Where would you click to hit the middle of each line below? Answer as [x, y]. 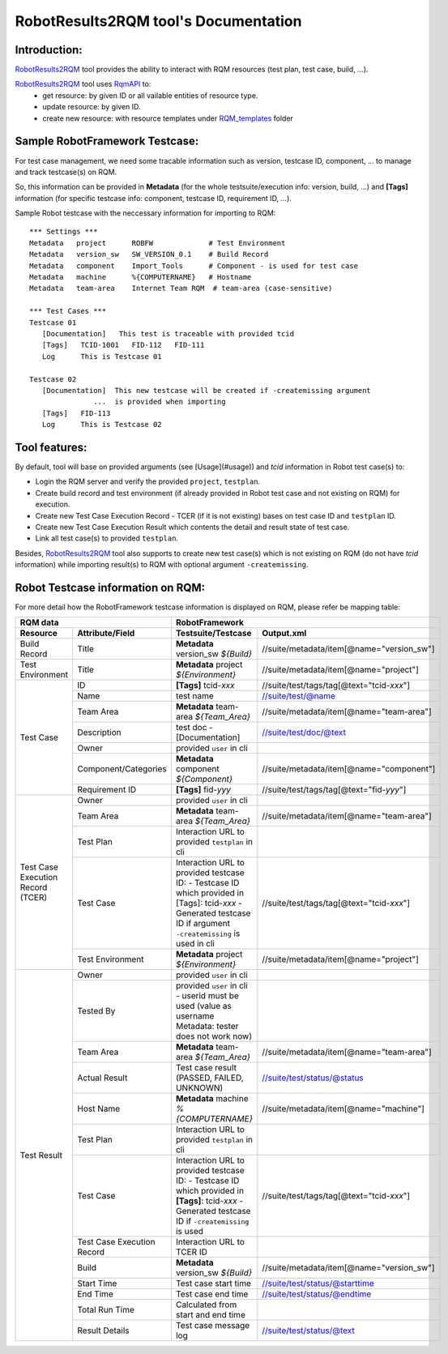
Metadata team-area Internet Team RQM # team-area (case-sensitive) [181, 288]
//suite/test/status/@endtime [317, 1294]
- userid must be [207, 996]
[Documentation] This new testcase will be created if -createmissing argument [207, 390]
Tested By [96, 1011]
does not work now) [214, 1036]
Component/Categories [122, 769]
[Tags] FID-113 [76, 413]
